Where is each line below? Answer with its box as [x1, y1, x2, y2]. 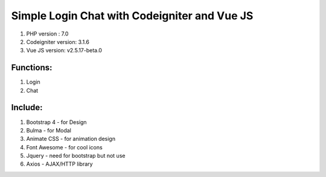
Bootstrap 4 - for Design [26, 118, 87, 126]
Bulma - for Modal [26, 126, 72, 134]
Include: [11, 102, 43, 113]
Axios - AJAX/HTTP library [26, 160, 93, 168]
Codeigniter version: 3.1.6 [26, 38, 90, 45]
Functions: [11, 63, 53, 73]
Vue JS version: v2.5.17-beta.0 [26, 47, 103, 54]
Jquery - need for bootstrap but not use [26, 152, 126, 160]
